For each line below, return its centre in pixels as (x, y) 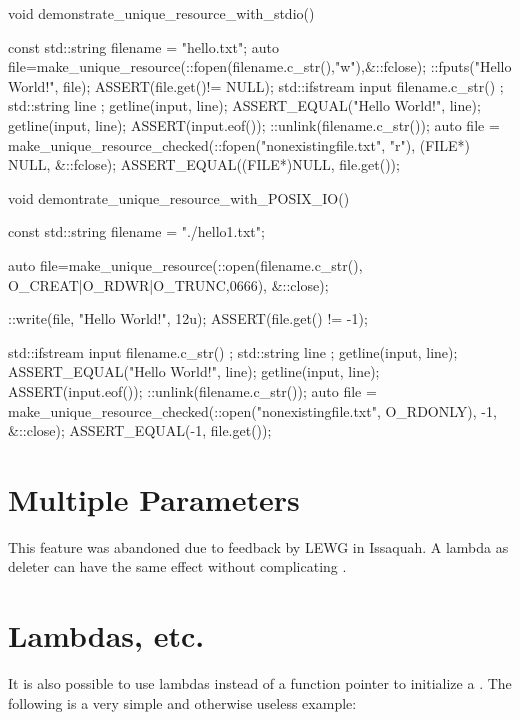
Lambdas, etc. (106, 635)
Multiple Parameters (154, 498)
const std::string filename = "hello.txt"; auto (143, 46)
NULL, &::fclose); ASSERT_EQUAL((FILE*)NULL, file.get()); (204, 164)
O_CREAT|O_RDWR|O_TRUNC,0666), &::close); (168, 284)
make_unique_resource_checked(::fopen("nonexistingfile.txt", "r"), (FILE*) (239, 144)
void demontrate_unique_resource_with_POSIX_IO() (179, 197)
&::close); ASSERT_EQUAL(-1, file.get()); (140, 430)
